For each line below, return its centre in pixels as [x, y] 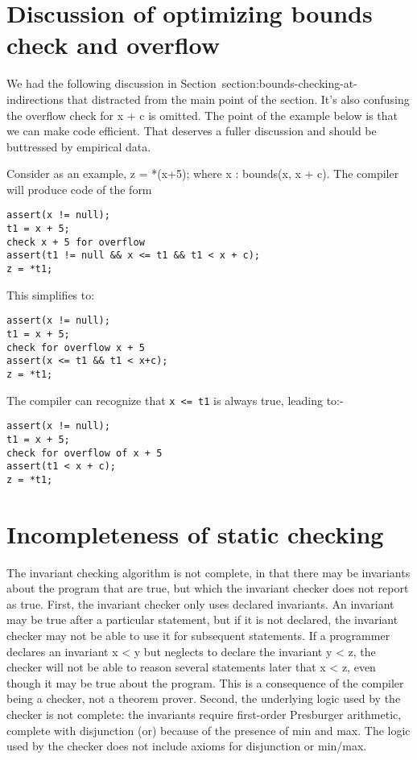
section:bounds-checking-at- [289, 83]
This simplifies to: [51, 294]
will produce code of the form [79, 189]
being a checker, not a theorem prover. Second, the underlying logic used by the [204, 698]
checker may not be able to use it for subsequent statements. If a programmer [198, 636]
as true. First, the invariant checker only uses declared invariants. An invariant [200, 603]
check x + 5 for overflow [76, 242]
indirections [35, 99]
